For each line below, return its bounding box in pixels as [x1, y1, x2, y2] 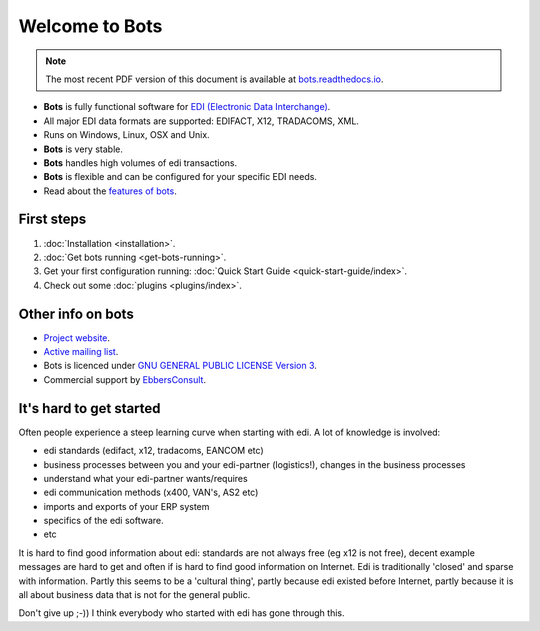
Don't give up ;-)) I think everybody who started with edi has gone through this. [18, 607, 345, 619]
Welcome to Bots [18, 15, 163, 37]
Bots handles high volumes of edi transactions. [43, 156, 238, 169]
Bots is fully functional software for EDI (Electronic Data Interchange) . [43, 101, 331, 113]
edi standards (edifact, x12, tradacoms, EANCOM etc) [43, 445, 264, 457]
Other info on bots [18, 305, 134, 322]
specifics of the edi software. [43, 515, 164, 527]
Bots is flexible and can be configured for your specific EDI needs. [43, 171, 317, 183]
